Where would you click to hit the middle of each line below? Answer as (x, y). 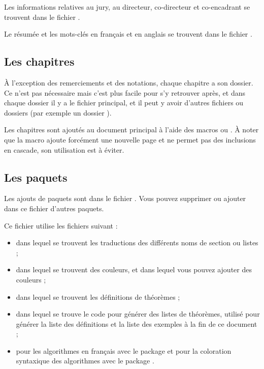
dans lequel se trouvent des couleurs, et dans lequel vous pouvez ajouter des (134, 269)
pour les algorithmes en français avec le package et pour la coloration (124, 350)
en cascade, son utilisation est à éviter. (64, 149)
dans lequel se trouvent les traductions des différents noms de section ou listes (137, 243)
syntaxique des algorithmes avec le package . (85, 361)
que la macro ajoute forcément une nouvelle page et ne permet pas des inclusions (130, 139)
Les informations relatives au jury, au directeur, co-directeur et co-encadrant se (127, 7)
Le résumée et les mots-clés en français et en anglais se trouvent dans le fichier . (128, 34)
